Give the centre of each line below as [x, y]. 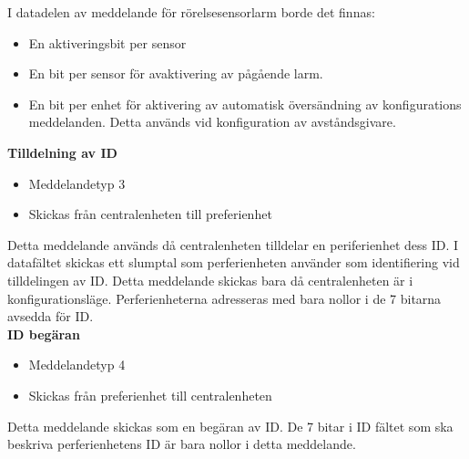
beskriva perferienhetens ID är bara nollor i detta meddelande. [182, 444]
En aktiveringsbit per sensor [107, 42]
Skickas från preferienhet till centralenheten [150, 395]
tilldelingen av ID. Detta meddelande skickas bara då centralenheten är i [210, 280]
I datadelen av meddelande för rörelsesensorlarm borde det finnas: [191, 12]
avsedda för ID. [51, 316]
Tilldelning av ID [62, 152]
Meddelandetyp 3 [77, 183]
